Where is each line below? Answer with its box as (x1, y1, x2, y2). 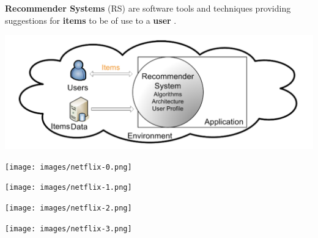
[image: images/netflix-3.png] (5, 224, 132, 233)
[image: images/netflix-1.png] (5, 183, 132, 192)
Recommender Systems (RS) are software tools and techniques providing (5, 2, 291, 14)
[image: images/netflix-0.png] (5, 162, 132, 171)
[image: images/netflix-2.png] (5, 204, 132, 213)
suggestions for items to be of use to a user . (5, 13, 177, 26)
